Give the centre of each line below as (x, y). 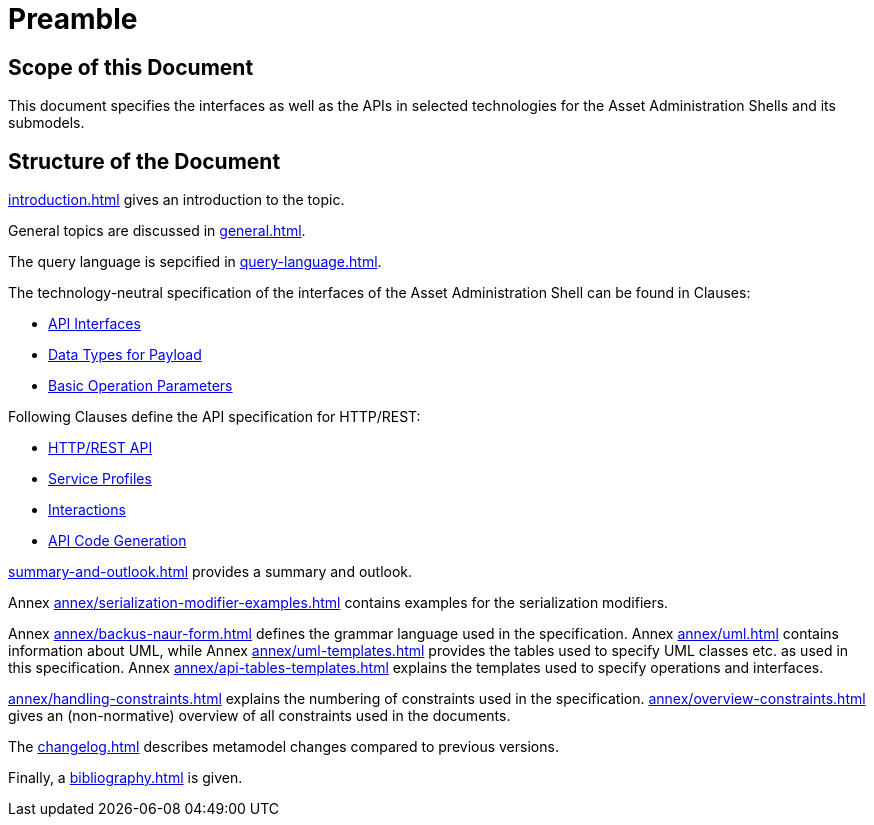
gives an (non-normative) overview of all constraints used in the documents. (259, 716)
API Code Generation (117, 541)
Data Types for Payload (125, 355)
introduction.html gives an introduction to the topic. (176, 200)
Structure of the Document (144, 161)
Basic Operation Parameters (140, 386)
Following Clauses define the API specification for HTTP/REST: (214, 417)
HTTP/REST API (100, 448)
